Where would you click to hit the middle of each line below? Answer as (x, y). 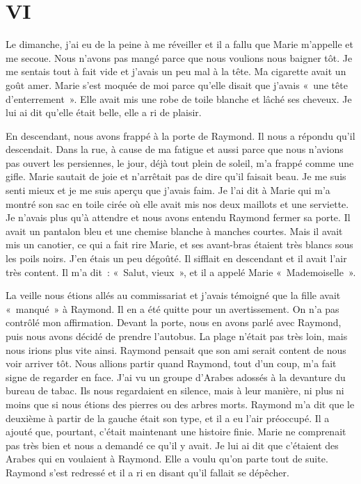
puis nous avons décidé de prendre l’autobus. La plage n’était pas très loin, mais (177, 336)
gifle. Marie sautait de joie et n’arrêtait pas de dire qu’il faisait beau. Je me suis (176, 176)
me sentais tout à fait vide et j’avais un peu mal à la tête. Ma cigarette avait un (176, 71)
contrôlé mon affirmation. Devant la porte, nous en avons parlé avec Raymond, (174, 322)
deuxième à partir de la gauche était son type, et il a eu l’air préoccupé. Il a (168, 418)
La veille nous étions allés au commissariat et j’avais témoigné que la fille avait (173, 295)
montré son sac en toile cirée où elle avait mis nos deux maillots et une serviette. (177, 203)
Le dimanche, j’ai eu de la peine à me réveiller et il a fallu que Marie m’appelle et (179, 44)
